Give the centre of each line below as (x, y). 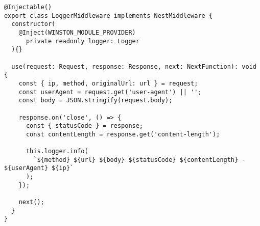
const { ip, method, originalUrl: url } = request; (108, 83)
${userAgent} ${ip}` (39, 168)
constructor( (33, 24)
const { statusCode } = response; (85, 126)
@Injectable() (28, 7)
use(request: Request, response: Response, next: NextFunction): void (134, 66)
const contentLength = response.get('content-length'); (123, 134)
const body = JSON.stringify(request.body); (96, 101)
